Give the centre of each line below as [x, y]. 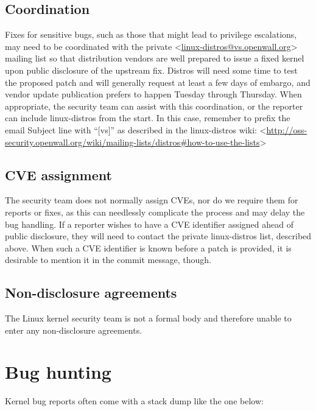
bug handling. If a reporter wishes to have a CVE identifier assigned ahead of [149, 224]
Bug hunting [58, 372]
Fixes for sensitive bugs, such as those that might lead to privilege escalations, [151, 34]
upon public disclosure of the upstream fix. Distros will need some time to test [151, 70]
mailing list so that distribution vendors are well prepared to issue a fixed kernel [155, 58]
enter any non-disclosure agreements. [74, 330]
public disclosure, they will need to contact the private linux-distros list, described [158, 236]
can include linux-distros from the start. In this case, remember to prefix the [148, 118]
